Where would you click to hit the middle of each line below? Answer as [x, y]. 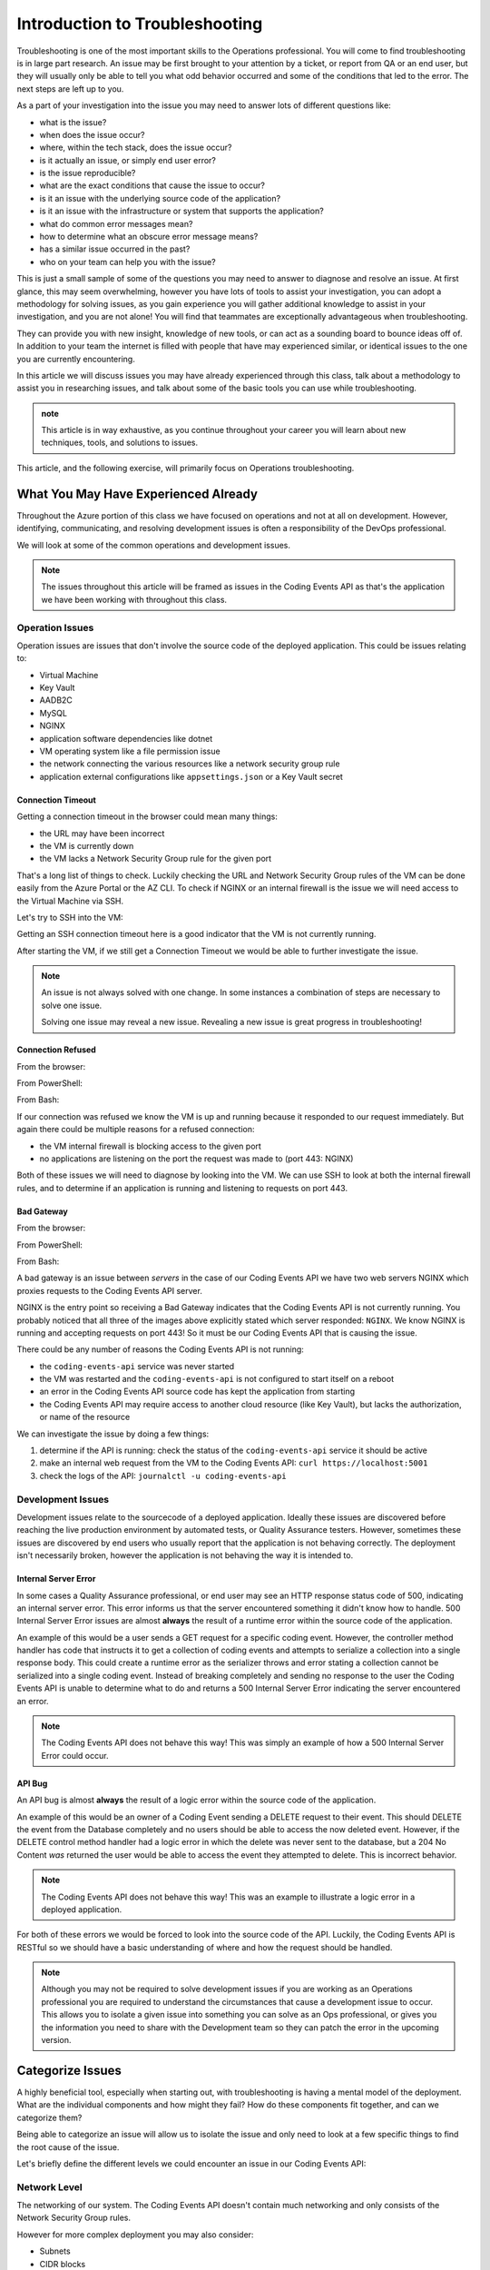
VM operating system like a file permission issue [130, 751]
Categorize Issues [69, 2070]
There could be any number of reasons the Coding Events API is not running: [160, 1349]
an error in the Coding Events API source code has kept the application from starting [197, 1392]
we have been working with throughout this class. [134, 599]
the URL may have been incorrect [102, 833]
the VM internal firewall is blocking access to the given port [151, 1146]
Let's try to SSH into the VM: [70, 917]
